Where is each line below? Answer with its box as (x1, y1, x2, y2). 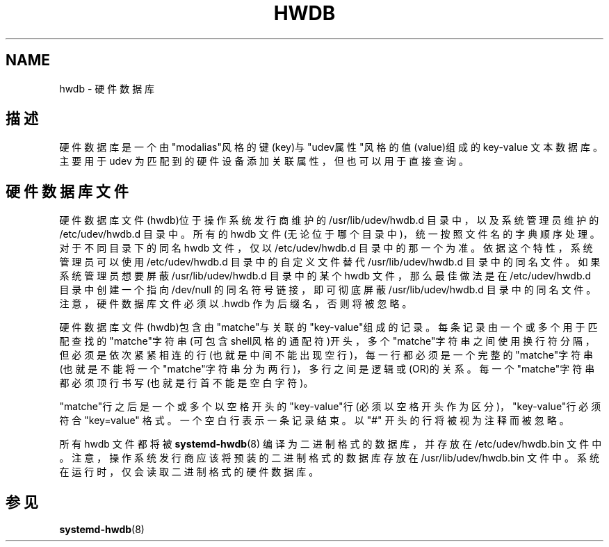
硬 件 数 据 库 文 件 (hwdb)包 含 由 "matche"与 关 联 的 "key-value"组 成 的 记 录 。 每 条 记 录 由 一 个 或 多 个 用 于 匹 (59, 321, 598, 334)
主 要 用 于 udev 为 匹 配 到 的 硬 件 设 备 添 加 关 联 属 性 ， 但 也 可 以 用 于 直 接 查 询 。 (59, 155, 469, 168)
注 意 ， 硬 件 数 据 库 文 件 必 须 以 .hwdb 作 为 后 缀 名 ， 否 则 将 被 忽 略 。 (59, 297, 412, 310)
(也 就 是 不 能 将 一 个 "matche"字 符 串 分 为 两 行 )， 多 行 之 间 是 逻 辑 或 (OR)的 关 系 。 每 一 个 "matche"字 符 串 (59, 363, 595, 375)
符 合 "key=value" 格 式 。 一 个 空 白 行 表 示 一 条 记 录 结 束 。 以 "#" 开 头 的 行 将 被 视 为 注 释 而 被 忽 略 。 (59, 414, 569, 427)
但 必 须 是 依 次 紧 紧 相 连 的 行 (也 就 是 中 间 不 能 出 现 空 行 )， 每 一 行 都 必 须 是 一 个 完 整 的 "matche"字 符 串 (59, 349, 594, 361)
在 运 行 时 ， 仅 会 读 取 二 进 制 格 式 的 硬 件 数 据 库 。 (59, 466, 319, 478)
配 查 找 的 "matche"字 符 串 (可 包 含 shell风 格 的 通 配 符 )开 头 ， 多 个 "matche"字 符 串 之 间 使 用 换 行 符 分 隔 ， (59, 335, 595, 348)
